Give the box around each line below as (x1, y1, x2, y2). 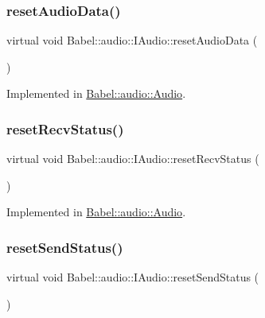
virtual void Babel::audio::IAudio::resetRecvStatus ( (6, 150, 259, 167)
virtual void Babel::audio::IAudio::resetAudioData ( (6, 32, 258, 48)
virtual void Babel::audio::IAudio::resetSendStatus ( (6, 269, 259, 285)
